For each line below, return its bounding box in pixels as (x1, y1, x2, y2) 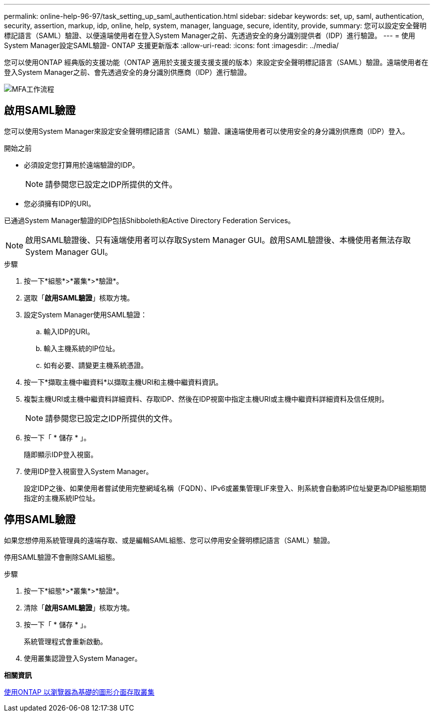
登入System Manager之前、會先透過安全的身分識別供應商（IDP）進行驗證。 (4, 68, 251, 76)
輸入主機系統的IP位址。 (44, 344, 119, 353)
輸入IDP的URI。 (44, 327, 94, 336)
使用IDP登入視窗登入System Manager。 (24, 467, 153, 476)
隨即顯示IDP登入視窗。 (24, 450, 98, 459)
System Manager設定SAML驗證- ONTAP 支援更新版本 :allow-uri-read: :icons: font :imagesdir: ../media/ (4, 41, 339, 50)
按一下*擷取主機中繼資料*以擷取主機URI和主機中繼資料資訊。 (24, 377, 223, 386)
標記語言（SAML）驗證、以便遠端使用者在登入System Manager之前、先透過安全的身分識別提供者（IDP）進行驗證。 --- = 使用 (4, 31, 416, 40)
